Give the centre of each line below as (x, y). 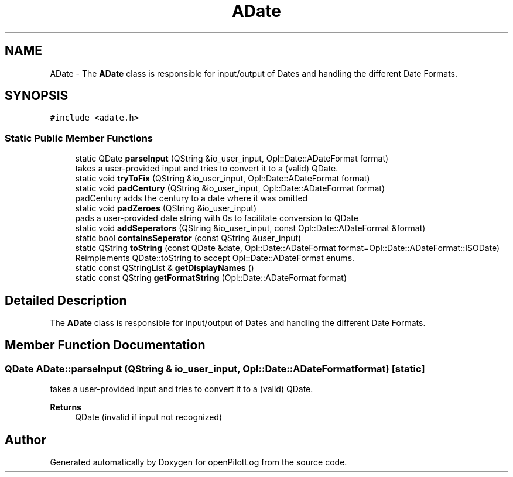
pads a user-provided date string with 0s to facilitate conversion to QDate (217, 218)
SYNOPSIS (37, 96)
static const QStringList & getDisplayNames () (165, 268)
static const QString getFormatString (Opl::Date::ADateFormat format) (211, 278)
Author (25, 440)
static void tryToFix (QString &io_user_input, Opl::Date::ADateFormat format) (223, 179)
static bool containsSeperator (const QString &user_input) (188, 238)
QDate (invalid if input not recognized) (149, 417)
